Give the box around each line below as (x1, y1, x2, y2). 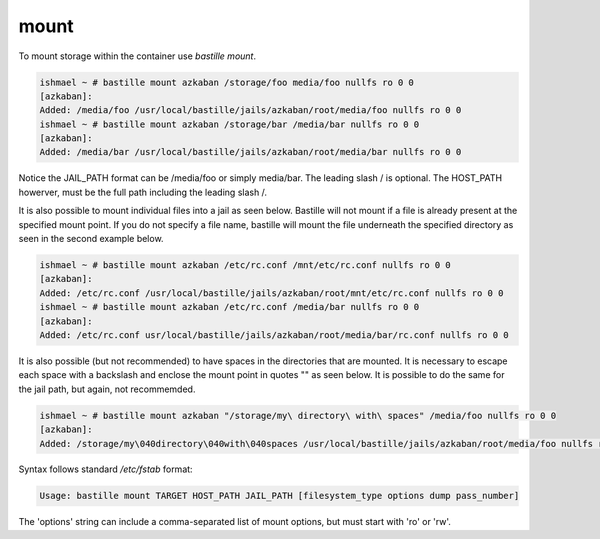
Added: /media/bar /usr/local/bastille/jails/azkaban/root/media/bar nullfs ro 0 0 (39, 146, 462, 158)
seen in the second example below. (18, 233, 164, 245)
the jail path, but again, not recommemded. (18, 383, 196, 395)
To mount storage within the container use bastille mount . (18, 50, 257, 62)
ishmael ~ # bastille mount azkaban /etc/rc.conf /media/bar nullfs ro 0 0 (39, 301, 420, 313)
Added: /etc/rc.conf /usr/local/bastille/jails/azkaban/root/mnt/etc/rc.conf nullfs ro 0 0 (39, 287, 504, 299)
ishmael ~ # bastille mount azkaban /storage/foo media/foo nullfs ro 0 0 (39, 76, 415, 88)
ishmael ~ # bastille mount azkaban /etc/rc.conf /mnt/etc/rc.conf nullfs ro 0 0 (39, 260, 452, 271)
